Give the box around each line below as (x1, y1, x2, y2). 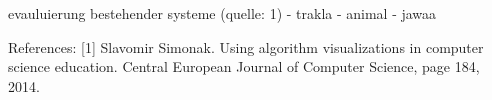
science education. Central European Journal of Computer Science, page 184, (8, 56, 480, 77)
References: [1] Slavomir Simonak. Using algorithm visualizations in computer (8, 36, 484, 57)
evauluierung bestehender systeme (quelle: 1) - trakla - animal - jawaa (8, 3, 437, 23)
